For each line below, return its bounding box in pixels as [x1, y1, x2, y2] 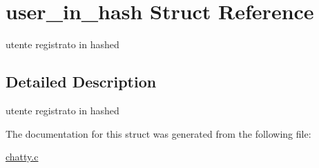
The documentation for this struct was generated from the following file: [6, 126, 311, 140]
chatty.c [6, 149, 39, 164]
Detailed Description [6, 71, 157, 92]
